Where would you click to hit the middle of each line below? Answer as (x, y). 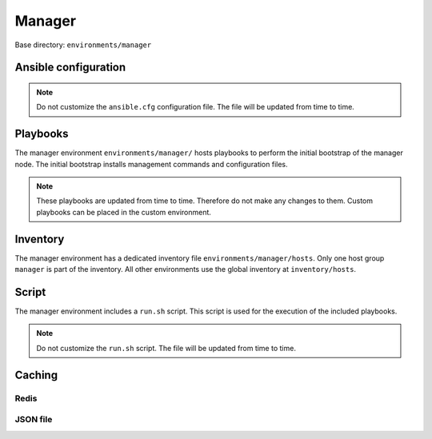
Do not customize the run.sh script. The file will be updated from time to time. (166, 348)
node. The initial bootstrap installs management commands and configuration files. (151, 164)
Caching (36, 375)
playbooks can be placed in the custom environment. (124, 212)
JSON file (34, 420)
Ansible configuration (70, 68)
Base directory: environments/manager (83, 45)
